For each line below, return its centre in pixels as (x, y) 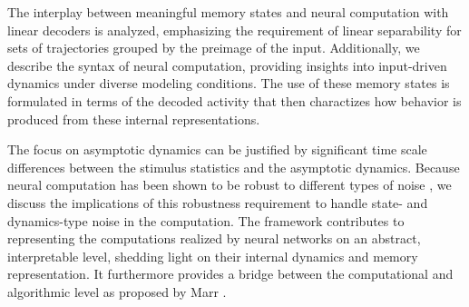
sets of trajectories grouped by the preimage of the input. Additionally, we (214, 48)
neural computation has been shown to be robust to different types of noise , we (230, 185)
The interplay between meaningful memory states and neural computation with (228, 12)
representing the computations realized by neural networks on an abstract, (214, 238)
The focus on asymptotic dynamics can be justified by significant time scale (217, 149)
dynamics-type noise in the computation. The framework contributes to (206, 220)
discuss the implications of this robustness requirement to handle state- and (218, 202)
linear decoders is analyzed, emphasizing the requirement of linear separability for (234, 30)
